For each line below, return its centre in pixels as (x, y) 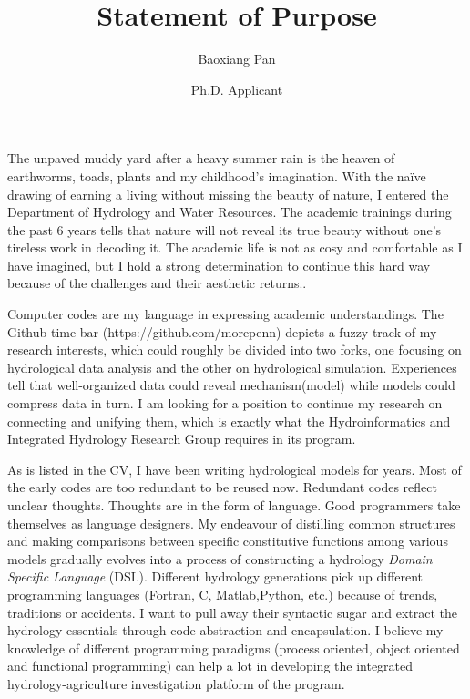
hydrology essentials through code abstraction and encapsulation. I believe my (225, 630)
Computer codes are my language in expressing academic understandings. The (225, 314)
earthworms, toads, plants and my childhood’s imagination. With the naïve (217, 175)
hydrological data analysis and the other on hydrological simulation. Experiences (232, 367)
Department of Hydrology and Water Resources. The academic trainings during (230, 212)
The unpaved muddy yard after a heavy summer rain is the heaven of (201, 158)
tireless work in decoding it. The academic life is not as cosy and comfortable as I (235, 247)
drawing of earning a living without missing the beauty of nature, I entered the (228, 194)
